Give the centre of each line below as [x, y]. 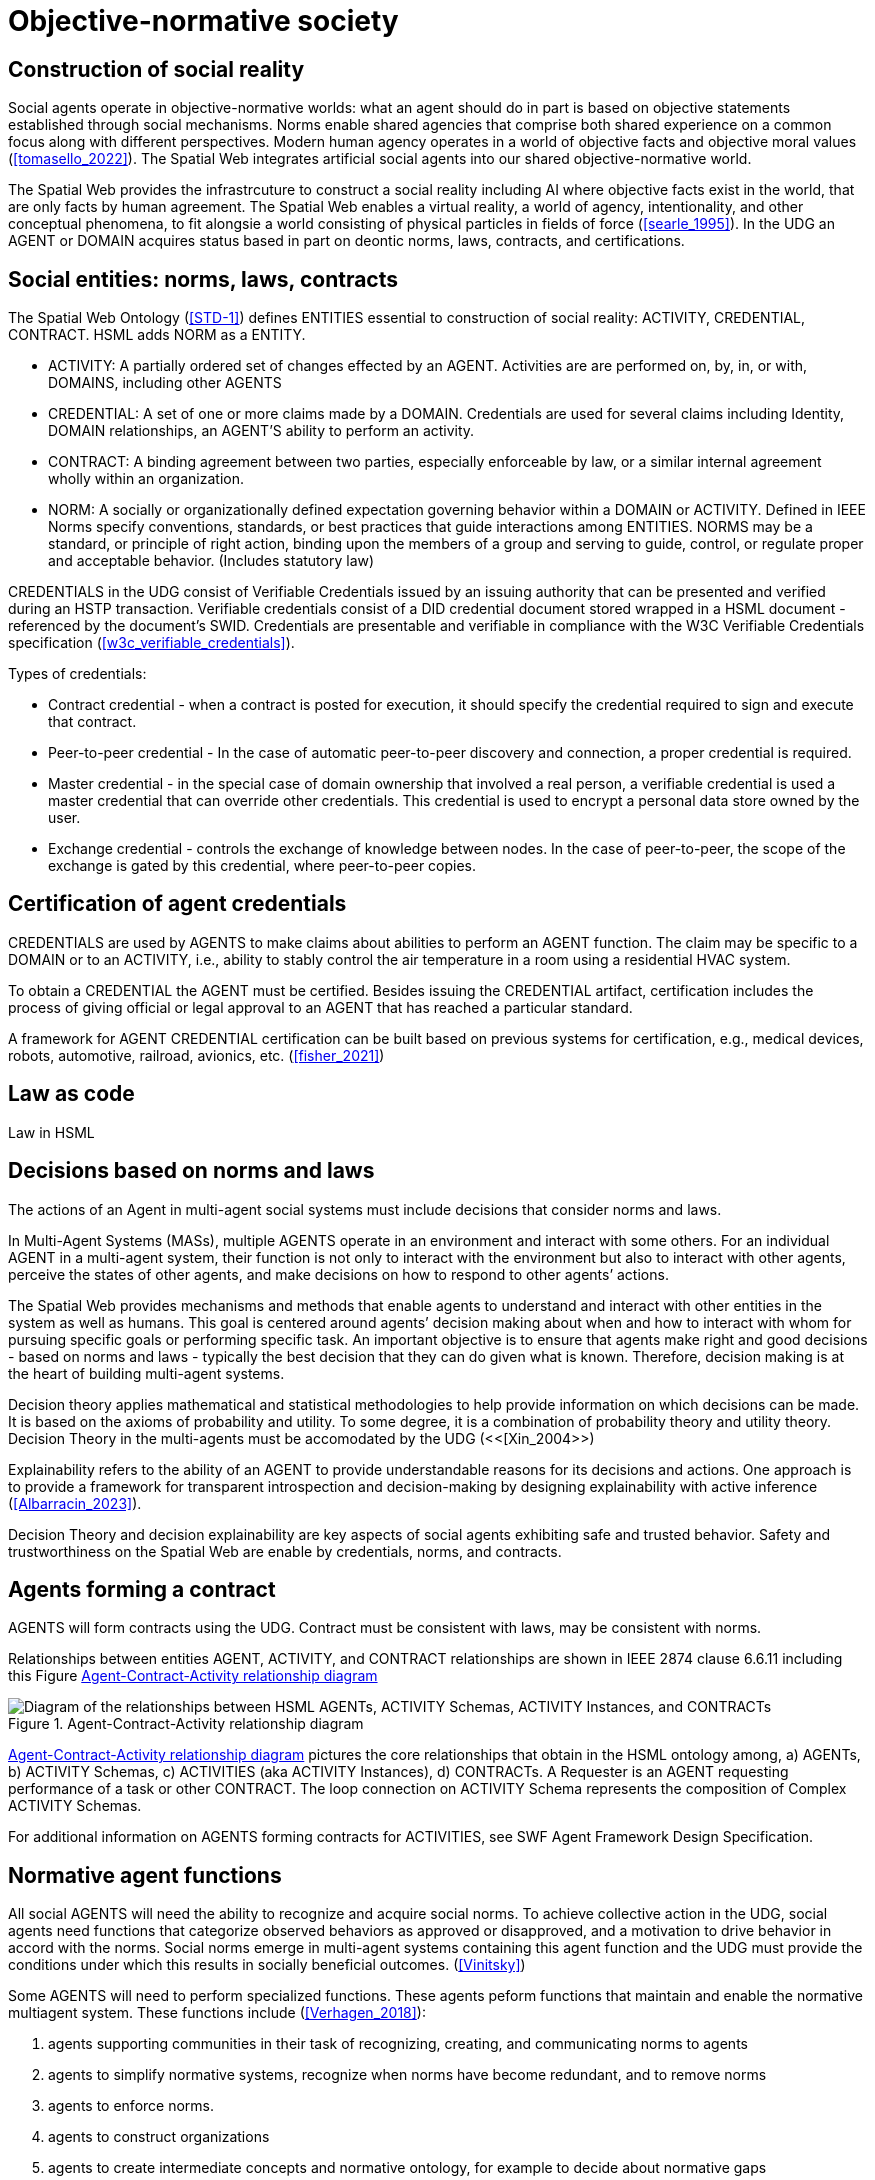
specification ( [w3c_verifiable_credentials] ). [151, 643]
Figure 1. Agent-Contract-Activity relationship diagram [186, 1724]
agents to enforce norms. [131, 2106]
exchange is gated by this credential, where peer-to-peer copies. [262, 866]
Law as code [71, 1094]
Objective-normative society [203, 21]
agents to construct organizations [159, 2137]
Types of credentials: [77, 674]
